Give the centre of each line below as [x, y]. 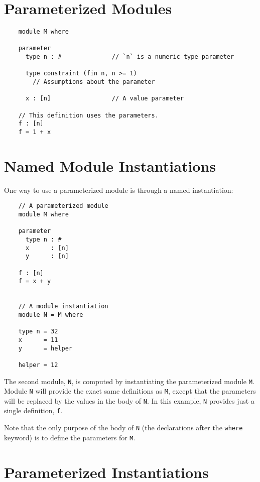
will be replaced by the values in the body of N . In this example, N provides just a [129, 400]
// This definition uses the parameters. [88, 115]
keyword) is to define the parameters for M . [70, 437]
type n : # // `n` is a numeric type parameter [130, 57]
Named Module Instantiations [110, 165]
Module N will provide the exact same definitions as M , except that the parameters [130, 391]
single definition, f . [33, 410]
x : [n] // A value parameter [104, 99]
